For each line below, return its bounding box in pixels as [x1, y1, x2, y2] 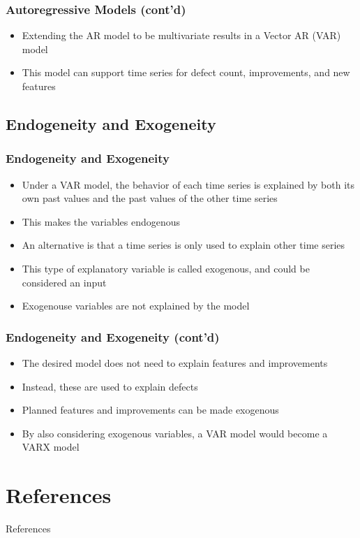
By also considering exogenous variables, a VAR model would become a [22, 426, 328, 440]
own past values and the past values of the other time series [22, 191, 278, 205]
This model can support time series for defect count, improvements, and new [22, 65, 350, 80]
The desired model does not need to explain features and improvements [22, 355, 328, 370]
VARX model [22, 439, 80, 454]
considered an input [22, 275, 107, 289]
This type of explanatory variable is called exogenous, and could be [22, 261, 310, 275]
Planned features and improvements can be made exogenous [22, 402, 279, 417]
